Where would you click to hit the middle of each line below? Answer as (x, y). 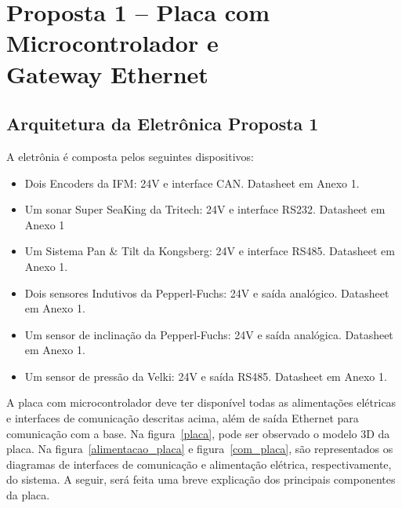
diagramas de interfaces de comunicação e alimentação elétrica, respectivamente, (199, 464)
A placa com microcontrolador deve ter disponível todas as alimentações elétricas (201, 402)
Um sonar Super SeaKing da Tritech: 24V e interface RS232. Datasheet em (205, 209)
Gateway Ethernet (107, 73)
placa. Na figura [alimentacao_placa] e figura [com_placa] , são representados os (200, 449)
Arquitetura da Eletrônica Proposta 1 (163, 124)
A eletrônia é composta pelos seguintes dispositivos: (130, 156)
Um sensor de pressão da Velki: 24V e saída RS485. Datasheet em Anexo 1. (206, 376)
